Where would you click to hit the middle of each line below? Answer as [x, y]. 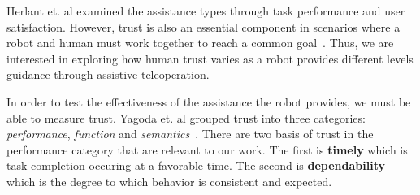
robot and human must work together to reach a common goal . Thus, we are [200, 43]
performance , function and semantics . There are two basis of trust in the [190, 134]
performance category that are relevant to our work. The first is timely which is [207, 149]
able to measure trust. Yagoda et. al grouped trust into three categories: [186, 117]
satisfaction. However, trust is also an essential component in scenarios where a [204, 26]
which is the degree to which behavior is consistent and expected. [169, 181]
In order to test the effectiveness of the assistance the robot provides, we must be [209, 101]
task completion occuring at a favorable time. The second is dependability [196, 165]
